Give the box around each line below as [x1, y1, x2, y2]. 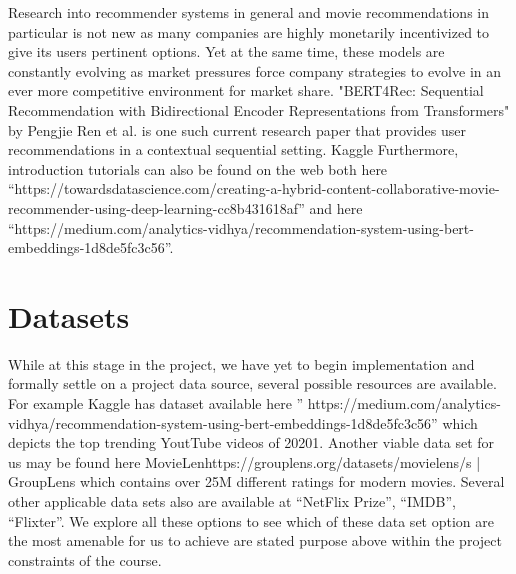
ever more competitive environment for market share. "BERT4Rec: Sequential [8, 80, 484, 101]
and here [309, 197, 363, 218]
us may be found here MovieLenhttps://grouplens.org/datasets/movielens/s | [8, 451, 481, 472]
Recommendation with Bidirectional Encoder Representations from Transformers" [8, 99, 510, 120]
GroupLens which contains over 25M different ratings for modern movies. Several [8, 471, 505, 492]
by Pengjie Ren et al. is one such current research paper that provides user [8, 119, 466, 140]
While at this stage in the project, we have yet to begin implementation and [8, 353, 475, 374]
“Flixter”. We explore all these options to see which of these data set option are [8, 510, 494, 531]
